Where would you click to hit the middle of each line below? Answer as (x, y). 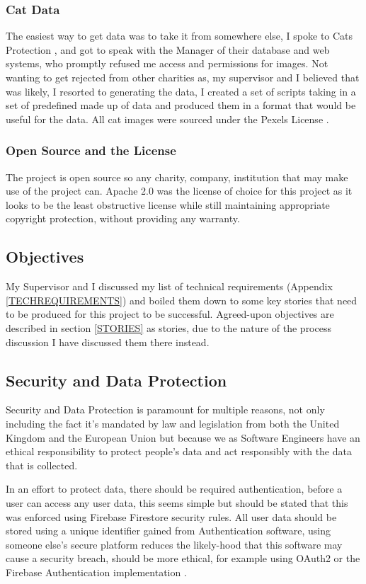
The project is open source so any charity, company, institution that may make (177, 177)
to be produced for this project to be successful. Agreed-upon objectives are (170, 314)
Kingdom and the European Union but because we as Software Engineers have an (183, 437)
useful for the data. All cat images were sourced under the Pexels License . (167, 119)
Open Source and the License (91, 150)
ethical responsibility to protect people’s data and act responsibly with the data (179, 451)
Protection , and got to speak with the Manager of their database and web (168, 49)
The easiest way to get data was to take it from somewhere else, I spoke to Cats (179, 36)
